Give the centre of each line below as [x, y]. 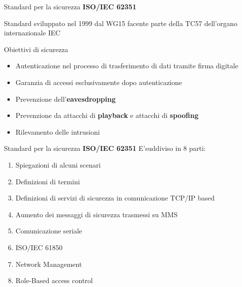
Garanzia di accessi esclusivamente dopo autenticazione [99, 82]
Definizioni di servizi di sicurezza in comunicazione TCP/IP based [115, 198]
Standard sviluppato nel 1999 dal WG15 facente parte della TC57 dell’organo [121, 23]
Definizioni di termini [48, 181]
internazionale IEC [32, 33]
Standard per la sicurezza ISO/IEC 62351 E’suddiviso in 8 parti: [105, 148]
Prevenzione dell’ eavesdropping [66, 99]
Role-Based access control [54, 280]
